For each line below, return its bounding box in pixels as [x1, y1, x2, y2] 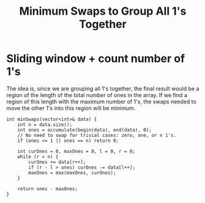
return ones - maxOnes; [17, 185, 78, 192]
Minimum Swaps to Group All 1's [19, 4, 187, 18]
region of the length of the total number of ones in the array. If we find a [6, 91, 188, 98]
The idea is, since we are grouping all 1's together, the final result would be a [6, 84, 199, 92]
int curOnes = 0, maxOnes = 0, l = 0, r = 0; [17, 148, 136, 154]
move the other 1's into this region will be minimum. [6, 104, 136, 111]
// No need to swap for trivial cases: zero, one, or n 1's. [17, 132, 176, 138]
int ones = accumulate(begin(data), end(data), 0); [17, 127, 152, 133]
